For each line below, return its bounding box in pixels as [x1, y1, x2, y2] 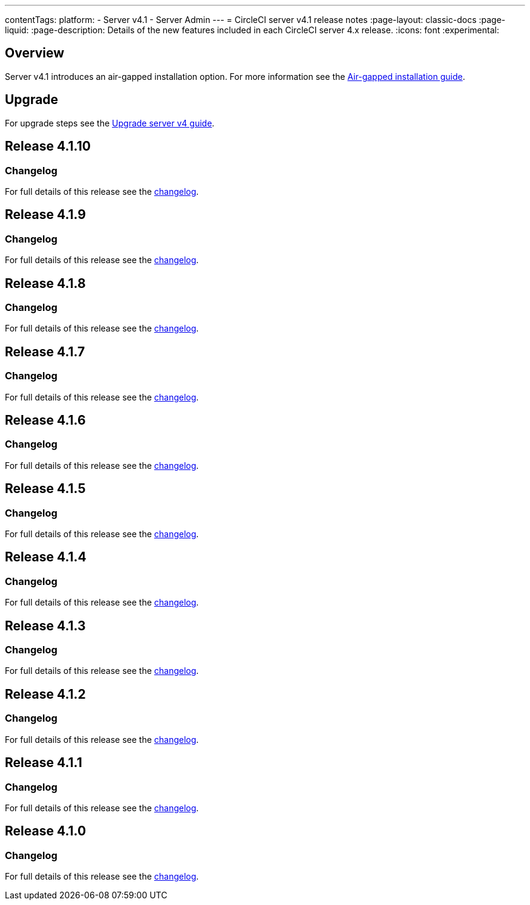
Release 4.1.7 [5, 344, 85, 359]
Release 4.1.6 [5, 412, 86, 428]
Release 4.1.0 [5, 823, 87, 839]
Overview [5, 45, 65, 61]
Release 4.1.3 [5, 618, 86, 633]
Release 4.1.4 [5, 549, 87, 565]
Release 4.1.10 [5, 139, 91, 154]
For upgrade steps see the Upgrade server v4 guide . [5, 117, 215, 128]
